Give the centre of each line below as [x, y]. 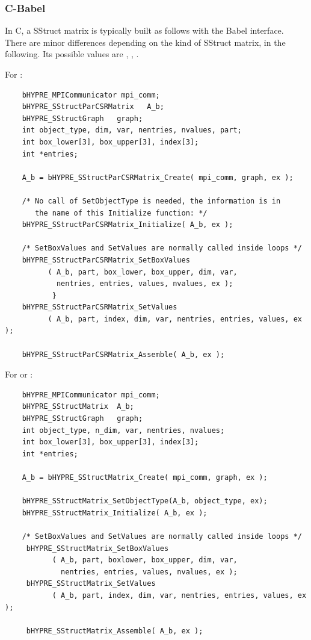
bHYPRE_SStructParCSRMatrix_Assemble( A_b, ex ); [123, 354]
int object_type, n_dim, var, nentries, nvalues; [123, 430]
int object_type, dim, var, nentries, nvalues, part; [132, 130]
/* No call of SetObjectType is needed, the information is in [151, 201]
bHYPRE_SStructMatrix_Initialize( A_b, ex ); [115, 513]
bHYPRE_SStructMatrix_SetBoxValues [97, 548]
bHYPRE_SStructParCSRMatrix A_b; [93, 107]
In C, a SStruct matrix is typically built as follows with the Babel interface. [144, 30]
